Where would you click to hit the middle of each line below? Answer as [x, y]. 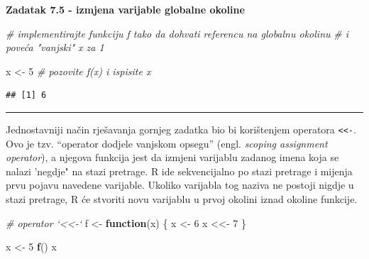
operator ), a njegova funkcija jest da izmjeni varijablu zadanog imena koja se [172, 157]
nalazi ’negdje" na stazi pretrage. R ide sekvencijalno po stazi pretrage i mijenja [179, 171]
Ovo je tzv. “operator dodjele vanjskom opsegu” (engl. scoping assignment [167, 143]
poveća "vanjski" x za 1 [55, 47]
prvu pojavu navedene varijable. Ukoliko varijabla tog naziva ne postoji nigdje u [180, 185]
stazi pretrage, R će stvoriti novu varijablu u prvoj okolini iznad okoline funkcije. [182, 199]
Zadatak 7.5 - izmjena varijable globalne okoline [125, 9]
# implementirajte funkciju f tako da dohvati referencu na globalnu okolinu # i [177, 33]
